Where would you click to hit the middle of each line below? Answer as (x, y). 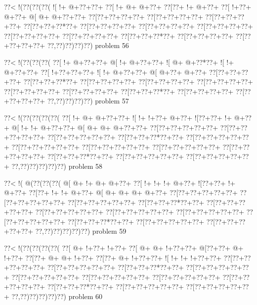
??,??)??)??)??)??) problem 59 (81, 231)
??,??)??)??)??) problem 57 (88, 101)
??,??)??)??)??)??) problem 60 (57, 296)
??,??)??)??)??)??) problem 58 (57, 166)
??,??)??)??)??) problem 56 (88, 45)
